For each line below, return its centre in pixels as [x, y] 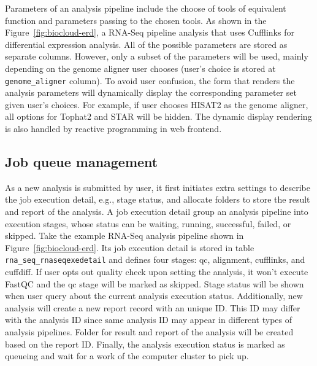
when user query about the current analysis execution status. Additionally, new [154, 296]
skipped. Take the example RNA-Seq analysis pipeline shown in [124, 236]
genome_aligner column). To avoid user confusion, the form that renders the [150, 80]
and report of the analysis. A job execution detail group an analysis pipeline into [157, 211]
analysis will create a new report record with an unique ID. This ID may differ [153, 307]
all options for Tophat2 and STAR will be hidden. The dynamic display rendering [158, 116]
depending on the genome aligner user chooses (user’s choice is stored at [140, 68]
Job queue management [82, 161]
